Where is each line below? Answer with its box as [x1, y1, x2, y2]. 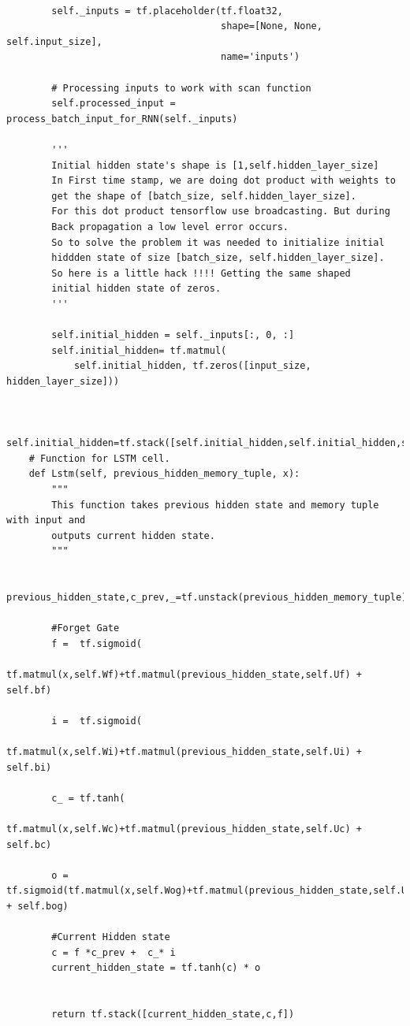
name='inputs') [221, 51, 300, 63]
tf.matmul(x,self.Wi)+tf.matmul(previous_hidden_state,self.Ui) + [6, 746, 363, 758]
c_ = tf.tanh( [51, 792, 125, 804]
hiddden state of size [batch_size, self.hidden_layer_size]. [51, 252, 385, 264]
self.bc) [6, 838, 52, 850]
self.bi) [6, 761, 52, 773]
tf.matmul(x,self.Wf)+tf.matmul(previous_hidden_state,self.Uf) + [6, 669, 363, 681]
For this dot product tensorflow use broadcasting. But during [51, 206, 390, 217]
